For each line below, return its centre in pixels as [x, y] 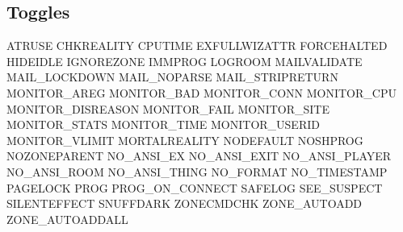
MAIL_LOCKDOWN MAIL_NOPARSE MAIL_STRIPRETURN [172, 77]
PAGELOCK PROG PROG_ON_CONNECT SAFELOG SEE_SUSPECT [195, 187]
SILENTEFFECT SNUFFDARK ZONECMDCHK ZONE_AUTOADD [185, 203]
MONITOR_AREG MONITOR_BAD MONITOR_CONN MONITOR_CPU [201, 92]
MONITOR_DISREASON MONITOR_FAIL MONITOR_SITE [168, 108]
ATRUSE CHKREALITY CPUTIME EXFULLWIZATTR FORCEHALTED [197, 46]
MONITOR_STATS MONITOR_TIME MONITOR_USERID [163, 124]
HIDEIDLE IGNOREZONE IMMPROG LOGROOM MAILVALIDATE [185, 61]
